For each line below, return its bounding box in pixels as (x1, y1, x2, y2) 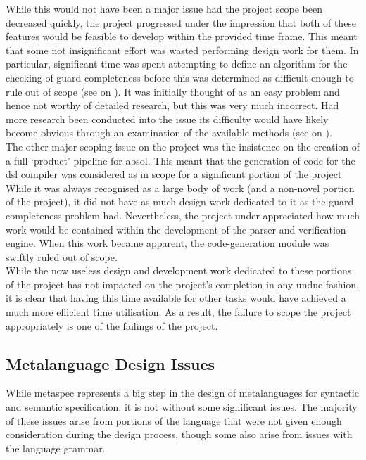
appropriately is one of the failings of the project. (6, 318, 218, 333)
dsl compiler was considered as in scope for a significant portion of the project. (6, 167, 345, 181)
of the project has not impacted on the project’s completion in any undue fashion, (6, 276, 360, 291)
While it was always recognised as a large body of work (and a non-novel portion (6, 180, 355, 195)
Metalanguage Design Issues (6, 352, 215, 374)
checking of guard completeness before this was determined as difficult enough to (6, 70, 354, 84)
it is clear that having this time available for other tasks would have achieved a (6, 290, 346, 305)
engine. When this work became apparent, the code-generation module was (6, 236, 329, 250)
